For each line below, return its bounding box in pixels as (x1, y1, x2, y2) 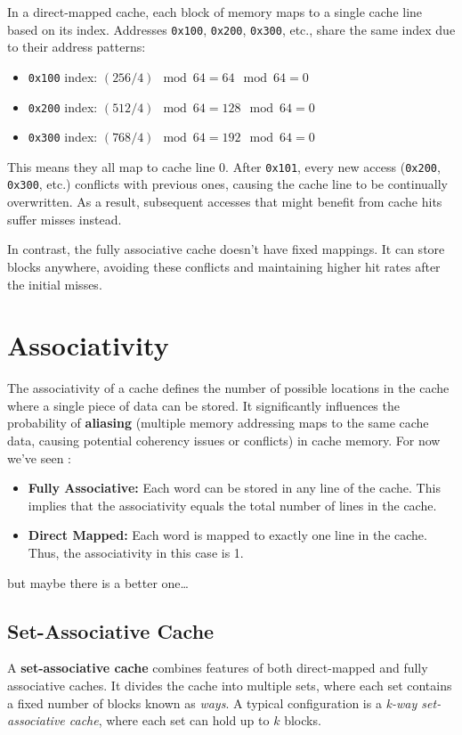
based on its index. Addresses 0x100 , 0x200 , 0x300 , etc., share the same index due (7, 20, 456, 38)
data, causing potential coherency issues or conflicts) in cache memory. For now (7, 431, 441, 449)
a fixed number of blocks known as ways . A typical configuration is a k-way (7, 693, 417, 712)
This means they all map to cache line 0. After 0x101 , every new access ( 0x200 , (7, 157, 441, 176)
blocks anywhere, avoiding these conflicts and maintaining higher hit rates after (7, 257, 441, 275)
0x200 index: (28, 97, 98, 116)
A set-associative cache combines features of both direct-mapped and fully (7, 658, 428, 677)
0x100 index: (28, 67, 98, 86)
